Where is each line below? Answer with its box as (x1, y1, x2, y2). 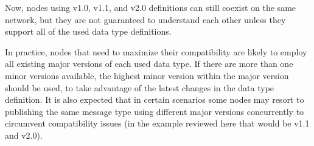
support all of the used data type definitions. (5, 25, 172, 38)
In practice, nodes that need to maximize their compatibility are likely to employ (5, 45, 307, 58)
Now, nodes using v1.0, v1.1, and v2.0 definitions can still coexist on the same (5, 1, 296, 13)
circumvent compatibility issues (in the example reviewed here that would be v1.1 (5, 117, 310, 130)
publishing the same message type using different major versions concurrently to (5, 105, 304, 117)
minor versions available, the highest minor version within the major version (5, 69, 289, 82)
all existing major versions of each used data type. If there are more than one (5, 57, 293, 70)
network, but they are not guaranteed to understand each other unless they (5, 13, 286, 26)
